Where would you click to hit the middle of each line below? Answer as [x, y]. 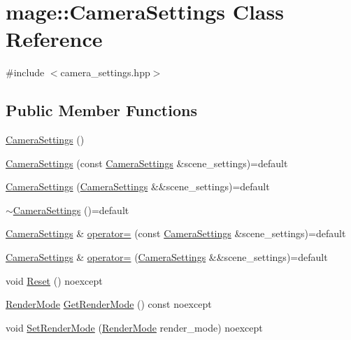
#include [25, 72]
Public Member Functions [101, 110]
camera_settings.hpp [105, 72]
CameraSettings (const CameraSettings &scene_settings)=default [147, 163]
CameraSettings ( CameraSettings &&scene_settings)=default [138, 186]
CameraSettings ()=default [71, 210]
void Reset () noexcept [54, 280]
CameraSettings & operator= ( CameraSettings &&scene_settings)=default [167, 257]
